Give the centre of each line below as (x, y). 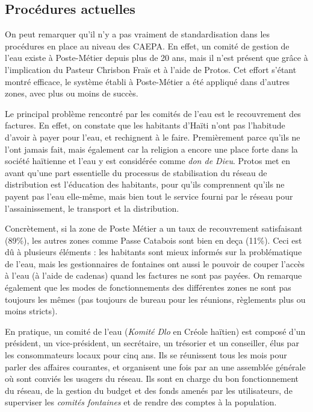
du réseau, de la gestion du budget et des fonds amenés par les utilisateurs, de (149, 390)
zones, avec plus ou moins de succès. (72, 93)
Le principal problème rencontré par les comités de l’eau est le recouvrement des (153, 113)
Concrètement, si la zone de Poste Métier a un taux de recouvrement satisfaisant (154, 228)
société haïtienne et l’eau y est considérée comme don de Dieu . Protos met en (148, 161)
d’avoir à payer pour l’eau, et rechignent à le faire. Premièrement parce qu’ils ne (153, 137)
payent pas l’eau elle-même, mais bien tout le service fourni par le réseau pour (149, 196)
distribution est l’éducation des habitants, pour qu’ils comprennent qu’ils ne (145, 184)
